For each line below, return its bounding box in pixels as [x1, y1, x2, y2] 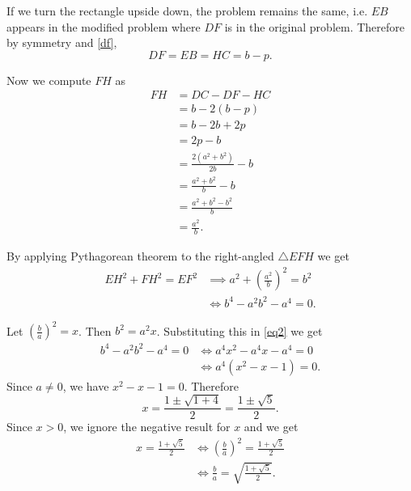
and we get [244, 418, 299, 435]
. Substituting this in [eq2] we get [156, 322, 323, 339]
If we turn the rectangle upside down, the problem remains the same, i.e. [6, 2, 368, 19]
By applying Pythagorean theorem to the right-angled [6, 248, 274, 265]
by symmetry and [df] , [6, 34, 117, 51]
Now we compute [6, 71, 91, 88]
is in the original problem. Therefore [224, 18, 405, 35]
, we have [62, 377, 109, 394]
